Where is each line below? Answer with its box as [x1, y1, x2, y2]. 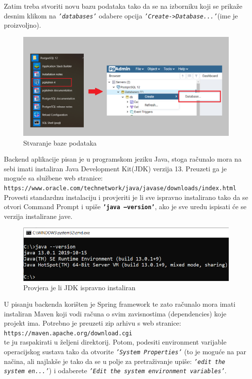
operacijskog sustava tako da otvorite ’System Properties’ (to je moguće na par [4, 346, 246, 357]
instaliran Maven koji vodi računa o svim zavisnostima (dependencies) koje [4, 308, 226, 318]
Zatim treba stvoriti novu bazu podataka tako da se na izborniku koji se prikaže [4, 1, 242, 11]
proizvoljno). [4, 20, 41, 30]
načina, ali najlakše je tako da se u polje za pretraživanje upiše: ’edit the [4, 356, 225, 366]
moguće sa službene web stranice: [4, 173, 103, 183]
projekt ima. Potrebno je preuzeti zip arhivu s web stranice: [4, 318, 181, 328]
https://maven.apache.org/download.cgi [4, 330, 132, 337]
